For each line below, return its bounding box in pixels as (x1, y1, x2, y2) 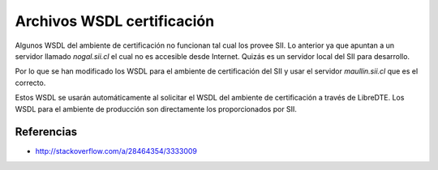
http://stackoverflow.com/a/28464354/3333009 (35, 147, 198, 156)
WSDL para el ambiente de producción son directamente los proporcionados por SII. (15, 104, 298, 113)
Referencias (15, 125, 78, 139)
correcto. (15, 78, 46, 87)
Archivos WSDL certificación (15, 12, 215, 30)
